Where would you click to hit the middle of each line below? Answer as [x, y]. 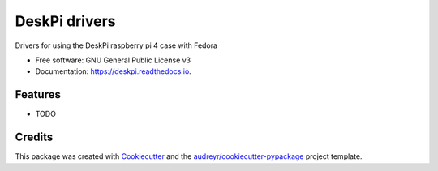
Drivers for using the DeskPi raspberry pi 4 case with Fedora [116, 45]
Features [38, 94]
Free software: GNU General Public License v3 [113, 60]
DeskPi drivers [65, 21]
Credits [34, 137]
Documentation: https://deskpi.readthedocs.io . [114, 71]
